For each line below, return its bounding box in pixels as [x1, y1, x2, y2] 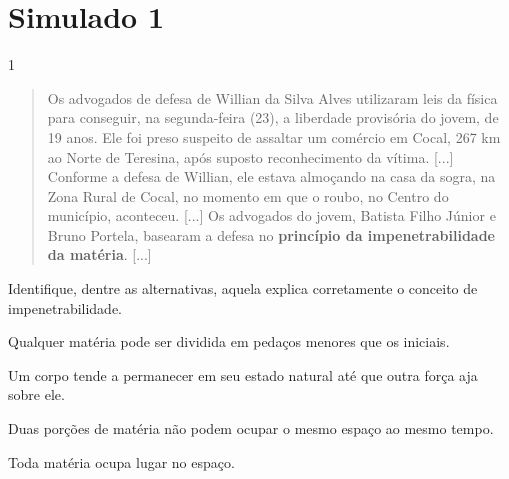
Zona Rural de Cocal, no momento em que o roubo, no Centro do [47, 185, 449, 206]
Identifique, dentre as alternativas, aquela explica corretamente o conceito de [8, 278, 478, 299]
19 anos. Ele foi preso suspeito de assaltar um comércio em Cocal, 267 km [47, 126, 501, 147]
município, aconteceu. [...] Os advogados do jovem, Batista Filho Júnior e [47, 205, 496, 226]
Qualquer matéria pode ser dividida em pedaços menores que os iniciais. [8, 331, 450, 352]
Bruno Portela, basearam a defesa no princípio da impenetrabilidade [47, 224, 495, 245]
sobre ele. [8, 384, 65, 405]
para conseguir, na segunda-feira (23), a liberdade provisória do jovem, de [47, 107, 499, 128]
